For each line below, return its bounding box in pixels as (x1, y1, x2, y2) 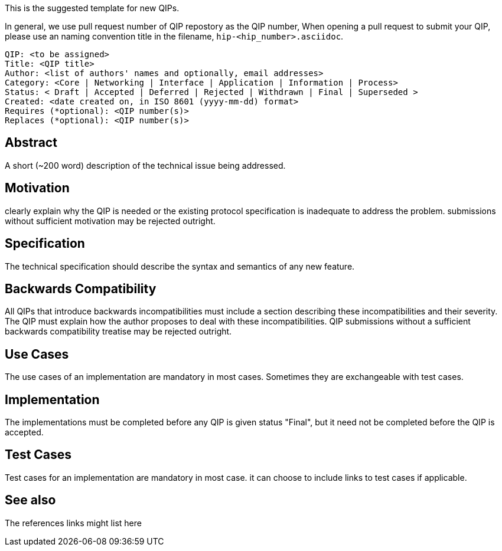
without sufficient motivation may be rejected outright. (5, 215, 216, 226)
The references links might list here (5, 517, 142, 528)
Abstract (5, 135, 57, 150)
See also (5, 493, 56, 508)
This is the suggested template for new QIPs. (5, 3, 180, 13)
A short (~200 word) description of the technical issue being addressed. (5, 160, 286, 170)
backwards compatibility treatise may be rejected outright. (5, 326, 232, 337)
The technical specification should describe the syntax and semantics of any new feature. (5, 261, 355, 271)
